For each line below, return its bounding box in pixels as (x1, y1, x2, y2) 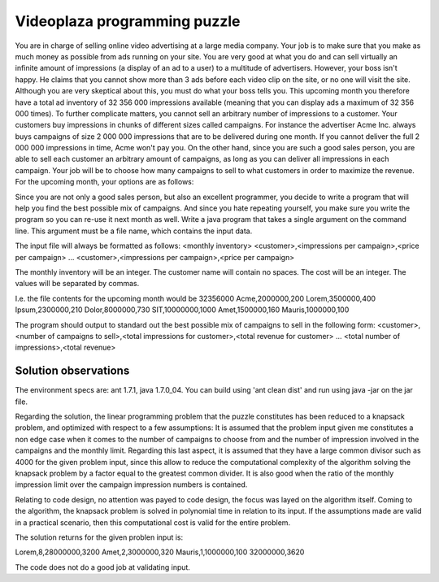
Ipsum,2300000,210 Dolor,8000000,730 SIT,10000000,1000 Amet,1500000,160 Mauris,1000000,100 (15, 305, 350, 315)
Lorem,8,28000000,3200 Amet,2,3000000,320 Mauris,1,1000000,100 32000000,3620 (15, 547, 305, 557)
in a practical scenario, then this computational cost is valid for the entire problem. (15, 517, 291, 528)
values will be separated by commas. (15, 279, 140, 289)
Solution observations (15, 364, 130, 378)
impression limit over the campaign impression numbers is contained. (15, 480, 248, 489)
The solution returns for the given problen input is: (15, 532, 184, 542)
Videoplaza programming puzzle (15, 12, 241, 30)
